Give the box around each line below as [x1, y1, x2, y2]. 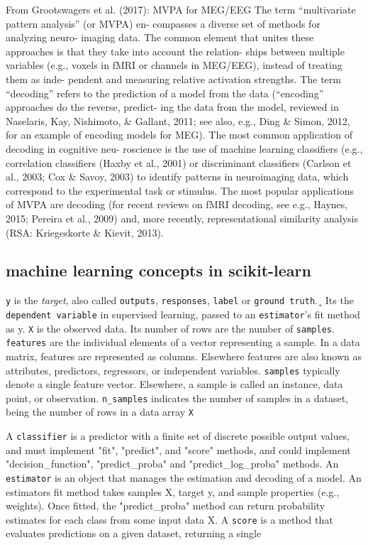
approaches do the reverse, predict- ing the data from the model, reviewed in [6, 99, 339, 114]
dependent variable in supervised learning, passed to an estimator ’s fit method [6, 306, 360, 321]
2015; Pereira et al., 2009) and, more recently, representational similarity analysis [6, 210, 358, 225]
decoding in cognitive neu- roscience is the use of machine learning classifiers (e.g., [6, 141, 363, 156]
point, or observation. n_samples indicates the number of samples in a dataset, [6, 390, 349, 405]
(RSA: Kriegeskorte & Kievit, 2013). [6, 225, 164, 239]
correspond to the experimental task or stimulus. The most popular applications [6, 183, 355, 198]
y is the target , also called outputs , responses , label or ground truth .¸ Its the [6, 293, 354, 308]
